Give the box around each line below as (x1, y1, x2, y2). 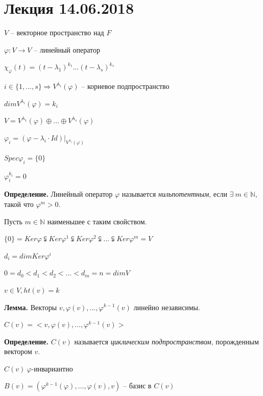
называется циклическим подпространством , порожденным (74, 336, 259, 346)
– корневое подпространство (81, 81, 170, 91)
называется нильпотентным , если (122, 189, 227, 199)
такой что (4, 198, 34, 209)
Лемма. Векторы (4, 301, 57, 312)
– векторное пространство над (10, 27, 104, 38)
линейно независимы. (133, 301, 200, 312)
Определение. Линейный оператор (4, 189, 113, 199)
